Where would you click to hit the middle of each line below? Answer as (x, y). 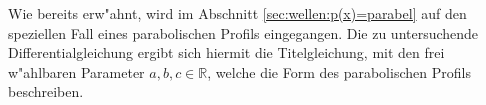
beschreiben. (46, 91)
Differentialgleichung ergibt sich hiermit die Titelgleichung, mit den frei (226, 52)
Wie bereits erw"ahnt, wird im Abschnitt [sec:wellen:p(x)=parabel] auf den (237, 13)
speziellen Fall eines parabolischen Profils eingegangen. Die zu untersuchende (243, 32)
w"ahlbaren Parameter (76, 71)
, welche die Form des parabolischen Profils (339, 71)
